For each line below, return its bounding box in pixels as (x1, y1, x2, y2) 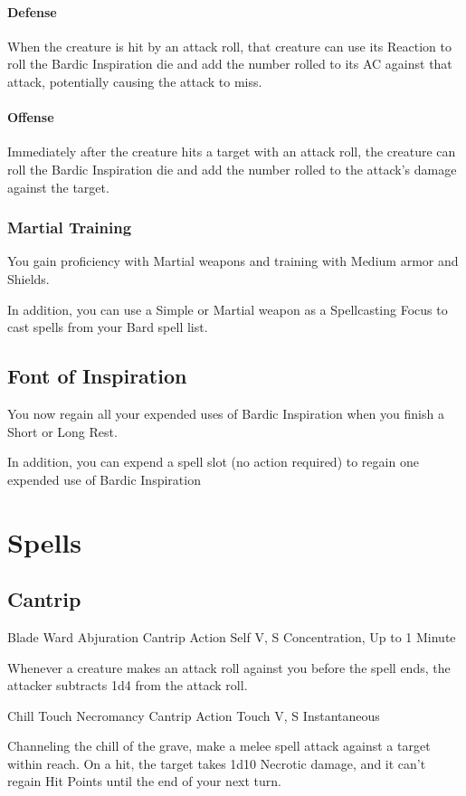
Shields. (7, 269, 50, 288)
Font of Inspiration (7, 362, 187, 390)
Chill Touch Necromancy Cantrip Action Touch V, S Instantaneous (7, 706, 380, 725)
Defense (7, 2, 57, 21)
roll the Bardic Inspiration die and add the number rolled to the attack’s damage (7, 159, 457, 178)
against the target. (7, 177, 109, 196)
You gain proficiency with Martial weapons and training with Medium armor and (7, 251, 459, 270)
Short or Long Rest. (7, 422, 118, 441)
